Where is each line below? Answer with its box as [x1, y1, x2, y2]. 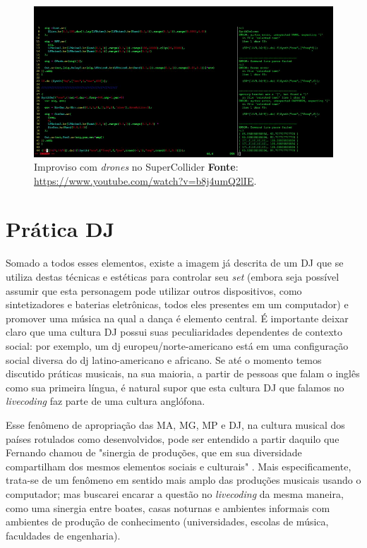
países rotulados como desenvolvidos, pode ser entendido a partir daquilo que [6, 431, 339, 446]
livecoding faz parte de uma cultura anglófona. [6, 394, 205, 408]
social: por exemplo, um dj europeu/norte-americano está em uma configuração [6, 338, 349, 353]
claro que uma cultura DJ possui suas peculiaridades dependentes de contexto [6, 324, 342, 339]
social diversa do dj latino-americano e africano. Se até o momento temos [6, 352, 322, 367]
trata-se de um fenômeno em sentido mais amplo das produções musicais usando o [6, 473, 361, 487]
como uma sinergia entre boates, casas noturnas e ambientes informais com [6, 500, 330, 515]
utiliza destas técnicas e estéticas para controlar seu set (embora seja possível [6, 269, 339, 284]
